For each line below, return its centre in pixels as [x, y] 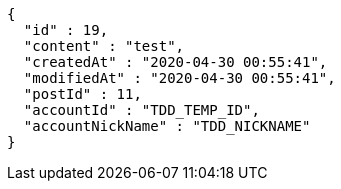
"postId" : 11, [82, 94]
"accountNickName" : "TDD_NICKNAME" [167, 126]
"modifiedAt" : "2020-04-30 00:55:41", [179, 78]
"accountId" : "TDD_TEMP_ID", [141, 110]
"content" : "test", [104, 46]
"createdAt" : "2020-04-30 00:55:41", [175, 62]
